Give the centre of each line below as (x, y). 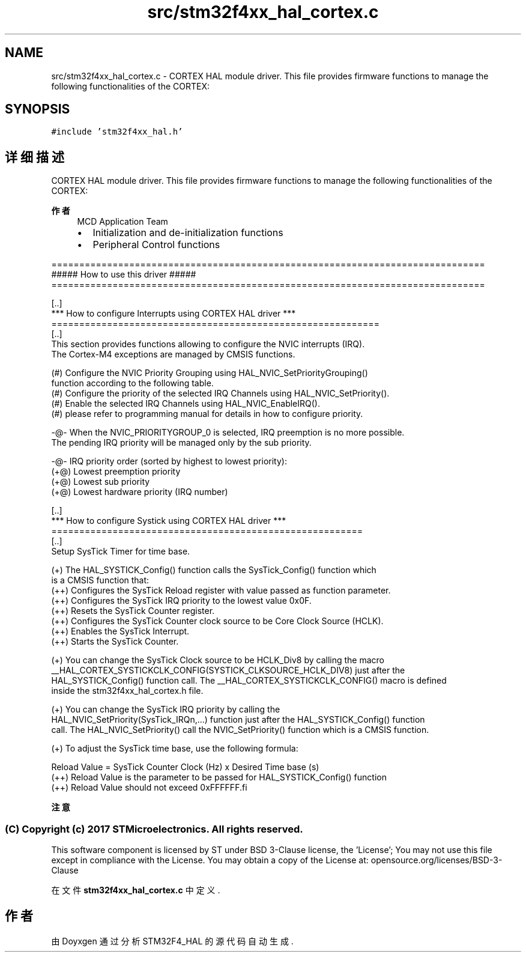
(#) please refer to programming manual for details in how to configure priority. (207, 414)
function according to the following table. (132, 383)
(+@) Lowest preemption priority (116, 472)
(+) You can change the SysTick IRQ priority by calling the (166, 709)
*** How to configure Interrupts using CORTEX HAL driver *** (174, 314)
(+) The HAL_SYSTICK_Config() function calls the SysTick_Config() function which (214, 570)
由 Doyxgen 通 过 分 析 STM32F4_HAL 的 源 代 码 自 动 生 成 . (172, 941)
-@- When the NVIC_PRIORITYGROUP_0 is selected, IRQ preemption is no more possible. (228, 433)
